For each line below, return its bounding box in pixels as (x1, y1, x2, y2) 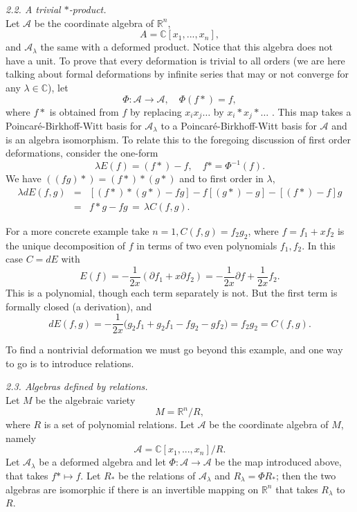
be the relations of (118, 468, 196, 482)
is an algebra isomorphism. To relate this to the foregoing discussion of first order (6, 132, 351, 146)
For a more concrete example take (6, 223, 149, 238)
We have (6, 171, 42, 186)
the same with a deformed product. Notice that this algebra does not (40, 39, 333, 54)
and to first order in (179, 171, 264, 186)
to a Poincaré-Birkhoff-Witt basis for (161, 118, 317, 133)
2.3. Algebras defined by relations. (6, 379, 148, 394)
